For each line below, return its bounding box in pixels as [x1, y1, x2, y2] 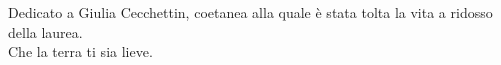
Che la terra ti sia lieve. [8, 41, 153, 62]
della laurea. [8, 21, 83, 42]
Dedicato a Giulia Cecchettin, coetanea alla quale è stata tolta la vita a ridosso [8, 2, 493, 22]
